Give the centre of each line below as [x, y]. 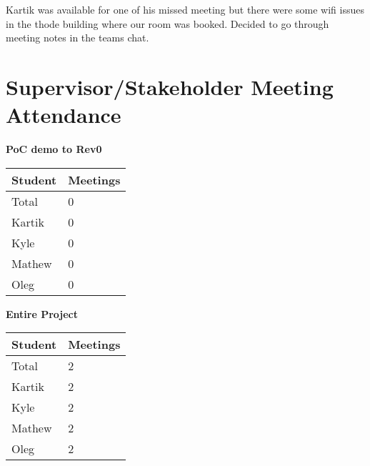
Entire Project [42, 313]
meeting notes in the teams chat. [77, 38]
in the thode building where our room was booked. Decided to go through [167, 23]
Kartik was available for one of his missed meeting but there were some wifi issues [185, 9]
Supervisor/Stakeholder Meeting [170, 86]
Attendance [64, 115]
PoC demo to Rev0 [54, 149]
